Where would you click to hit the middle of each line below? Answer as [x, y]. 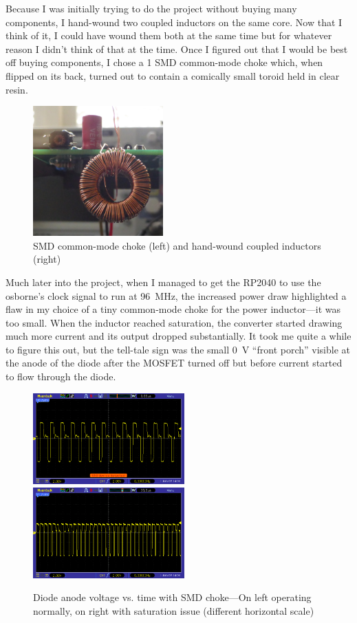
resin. [17, 89]
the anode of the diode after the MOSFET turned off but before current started [174, 363]
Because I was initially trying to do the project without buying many [151, 8]
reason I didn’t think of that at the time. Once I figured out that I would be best [177, 48]
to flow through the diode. [61, 376]
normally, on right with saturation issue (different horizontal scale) [174, 611]
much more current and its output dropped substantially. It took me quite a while [178, 336]
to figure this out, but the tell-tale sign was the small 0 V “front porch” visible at [178, 349]
